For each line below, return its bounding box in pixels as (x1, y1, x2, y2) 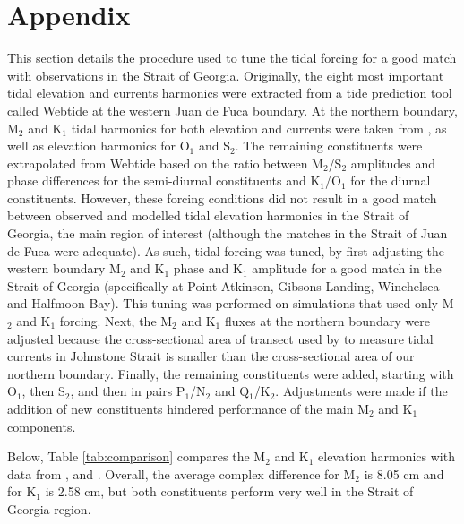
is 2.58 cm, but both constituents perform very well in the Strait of (45, 482, 414, 501)
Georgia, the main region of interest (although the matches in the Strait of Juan (7, 224, 448, 243)
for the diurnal (350, 171, 431, 190)
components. (7, 417, 76, 435)
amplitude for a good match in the (252, 259, 442, 278)
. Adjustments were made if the (275, 382, 448, 400)
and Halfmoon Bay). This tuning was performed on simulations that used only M (7, 294, 454, 313)
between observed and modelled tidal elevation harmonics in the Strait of (7, 206, 409, 225)
